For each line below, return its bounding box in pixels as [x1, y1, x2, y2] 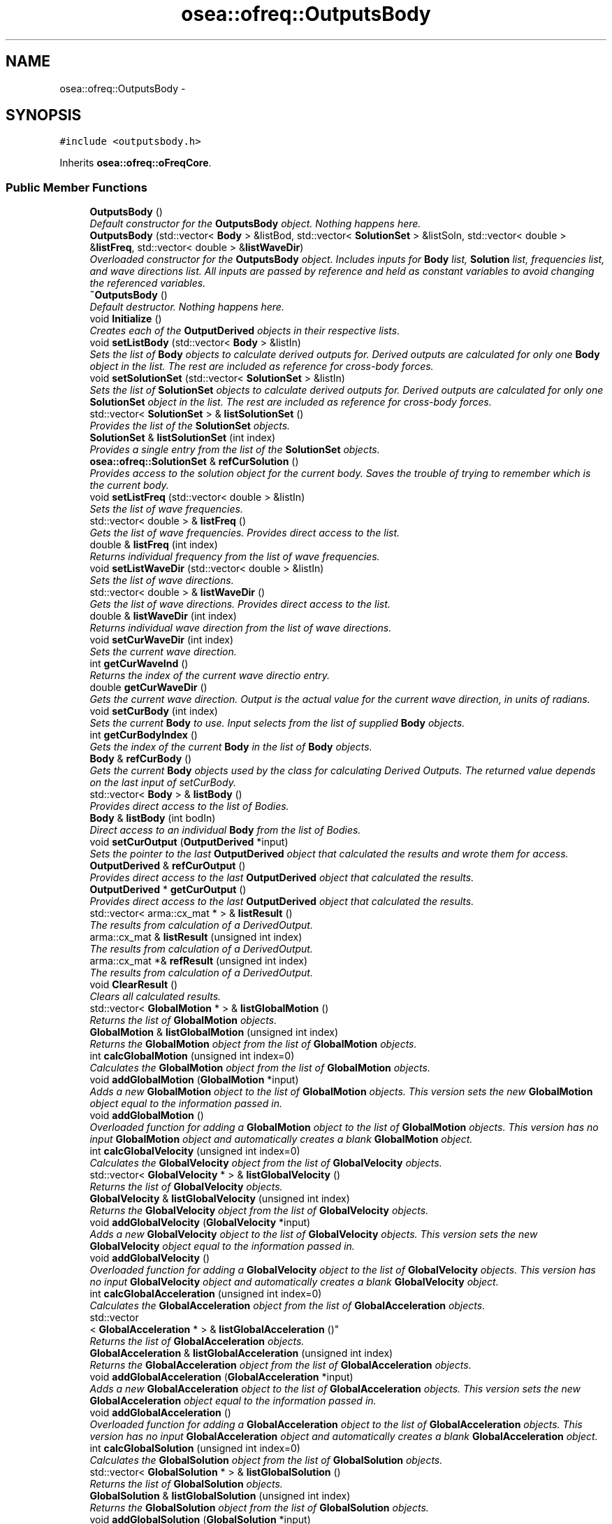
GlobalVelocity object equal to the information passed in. [89, 1240, 355, 1253]
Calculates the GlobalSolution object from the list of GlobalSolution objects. [89, 1454, 443, 1467]
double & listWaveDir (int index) [89, 610, 237, 622]
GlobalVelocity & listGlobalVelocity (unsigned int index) [89, 1192, 350, 1205]
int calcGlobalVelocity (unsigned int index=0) [89, 1145, 300, 1158]
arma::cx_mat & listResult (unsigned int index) [89, 931, 303, 943]
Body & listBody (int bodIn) [89, 812, 216, 825]
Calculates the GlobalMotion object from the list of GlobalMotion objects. [89, 1062, 430, 1074]
